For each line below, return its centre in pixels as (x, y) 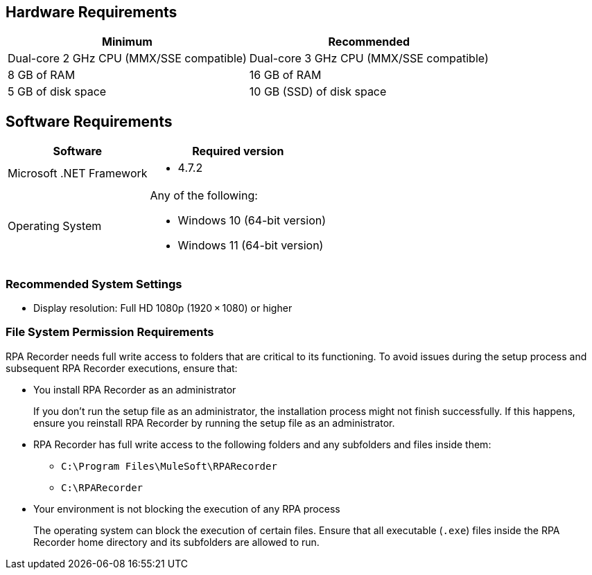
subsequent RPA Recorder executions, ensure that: (122, 368)
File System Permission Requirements (110, 332)
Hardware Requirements (92, 12)
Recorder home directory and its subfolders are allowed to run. (176, 542)
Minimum (127, 42)
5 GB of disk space (57, 92)
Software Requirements (89, 121)
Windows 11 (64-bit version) (251, 246)
